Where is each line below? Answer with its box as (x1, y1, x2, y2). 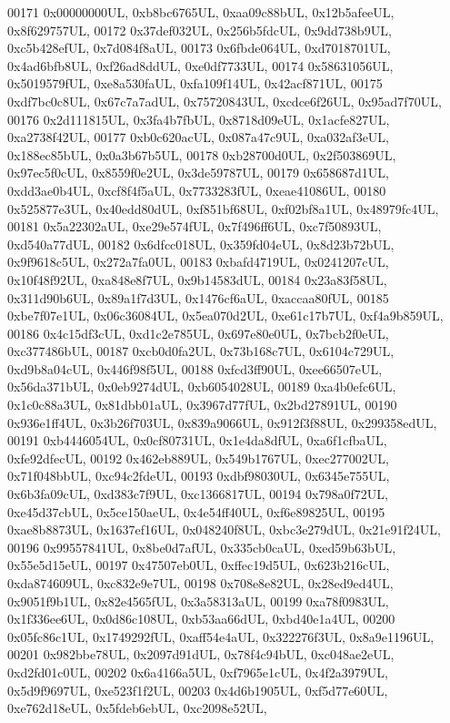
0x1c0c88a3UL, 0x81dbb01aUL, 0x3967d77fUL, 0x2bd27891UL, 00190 (7, 395, 397, 414)
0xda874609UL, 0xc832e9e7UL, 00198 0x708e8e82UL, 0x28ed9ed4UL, (7, 574, 394, 592)
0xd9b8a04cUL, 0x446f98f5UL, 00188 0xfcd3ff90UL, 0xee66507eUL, (7, 359, 383, 378)
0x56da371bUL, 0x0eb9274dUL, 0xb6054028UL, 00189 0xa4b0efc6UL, (7, 377, 396, 396)
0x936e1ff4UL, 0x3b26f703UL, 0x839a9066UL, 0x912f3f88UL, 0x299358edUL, (7, 412, 437, 432)
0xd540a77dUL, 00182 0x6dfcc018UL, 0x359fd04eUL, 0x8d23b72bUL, (7, 234, 395, 253)
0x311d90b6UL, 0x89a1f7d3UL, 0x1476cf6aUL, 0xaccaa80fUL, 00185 (7, 288, 389, 307)
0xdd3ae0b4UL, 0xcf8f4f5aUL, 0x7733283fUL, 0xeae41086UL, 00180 (7, 180, 386, 199)
